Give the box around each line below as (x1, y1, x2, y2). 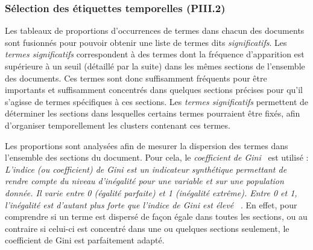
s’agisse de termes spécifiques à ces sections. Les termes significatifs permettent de (5, 95, 309, 107)
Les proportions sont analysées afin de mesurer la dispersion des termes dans (5, 139, 288, 152)
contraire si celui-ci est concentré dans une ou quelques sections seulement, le (5, 222, 289, 234)
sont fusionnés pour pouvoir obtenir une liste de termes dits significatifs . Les (5, 36, 287, 48)
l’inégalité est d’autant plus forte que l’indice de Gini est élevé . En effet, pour (5, 198, 297, 211)
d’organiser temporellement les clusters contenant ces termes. (5, 118, 230, 131)
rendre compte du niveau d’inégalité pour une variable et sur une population (5, 175, 284, 187)
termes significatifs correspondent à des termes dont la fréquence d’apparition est (5, 48, 305, 60)
